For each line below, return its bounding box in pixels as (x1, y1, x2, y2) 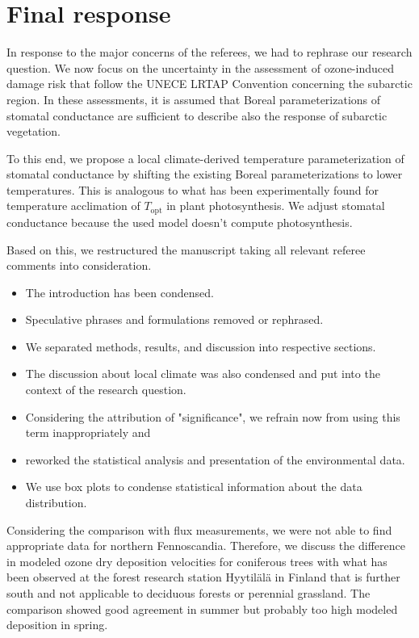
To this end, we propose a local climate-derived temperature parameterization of (6, 149, 404, 166)
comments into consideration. (6, 257, 152, 274)
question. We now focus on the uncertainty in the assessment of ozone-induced (6, 59, 394, 76)
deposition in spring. (6, 616, 108, 633)
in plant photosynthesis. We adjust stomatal (166, 197, 385, 214)
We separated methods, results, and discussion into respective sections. (25, 338, 376, 355)
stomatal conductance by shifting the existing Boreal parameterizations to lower (6, 166, 403, 183)
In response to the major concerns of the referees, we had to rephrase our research (6, 44, 413, 61)
